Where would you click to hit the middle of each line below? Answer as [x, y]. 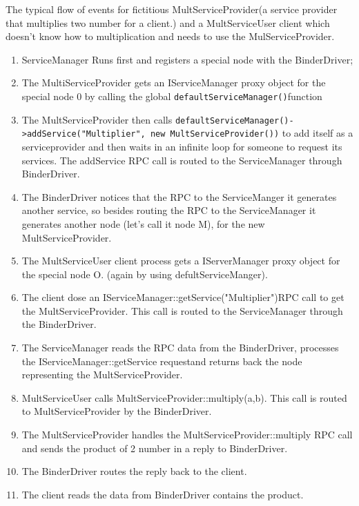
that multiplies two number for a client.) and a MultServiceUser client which [168, 22]
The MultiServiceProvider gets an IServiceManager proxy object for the [174, 82]
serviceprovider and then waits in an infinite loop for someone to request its [182, 146]
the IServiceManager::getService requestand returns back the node [162, 361]
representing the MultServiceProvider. [102, 374]
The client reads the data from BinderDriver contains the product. [163, 494]
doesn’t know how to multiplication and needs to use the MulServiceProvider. [170, 36]
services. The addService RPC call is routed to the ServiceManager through [182, 160]
